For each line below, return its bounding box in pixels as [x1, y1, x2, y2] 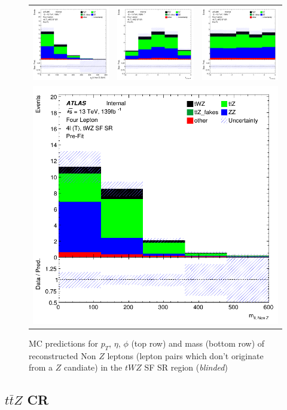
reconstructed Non [29, 349, 96, 362]
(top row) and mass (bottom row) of [131, 336, 265, 349]
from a [29, 361, 53, 374]
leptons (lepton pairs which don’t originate [107, 349, 264, 362]
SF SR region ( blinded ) [144, 361, 228, 374]
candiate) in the [63, 361, 123, 374]
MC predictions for [29, 336, 99, 349]
